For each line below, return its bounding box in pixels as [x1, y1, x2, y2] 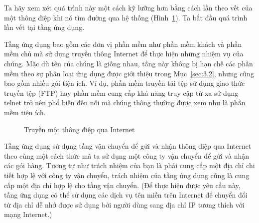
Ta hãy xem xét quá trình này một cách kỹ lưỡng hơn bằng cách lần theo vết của [4, 2, 253, 12]
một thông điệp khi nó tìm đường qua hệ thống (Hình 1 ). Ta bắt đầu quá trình [4, 12, 248, 22]
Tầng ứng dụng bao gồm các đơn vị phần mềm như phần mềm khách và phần [4, 38, 242, 49]
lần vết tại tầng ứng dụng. [4, 22, 85, 32]
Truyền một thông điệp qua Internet [24, 124, 135, 134]
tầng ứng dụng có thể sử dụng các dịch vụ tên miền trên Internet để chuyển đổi [4, 190, 248, 200]
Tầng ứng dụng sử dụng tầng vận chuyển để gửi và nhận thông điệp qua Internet [4, 141, 252, 151]
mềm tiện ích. [4, 107, 46, 117]
